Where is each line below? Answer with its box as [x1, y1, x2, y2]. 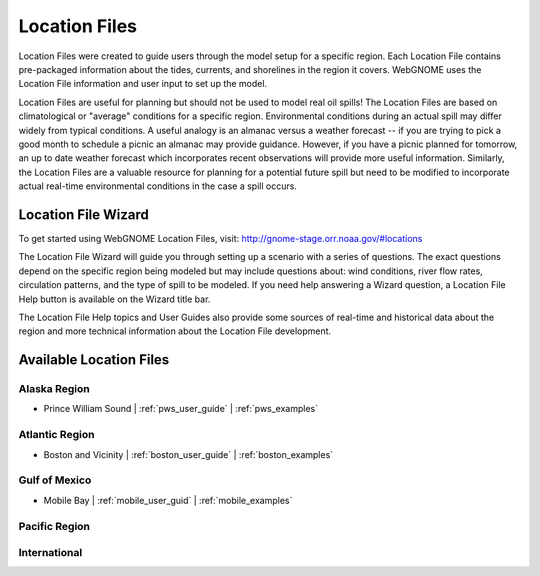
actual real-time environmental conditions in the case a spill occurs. [18, 180, 297, 192]
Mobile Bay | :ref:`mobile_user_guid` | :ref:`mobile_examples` [43, 494, 293, 506]
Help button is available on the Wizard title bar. [18, 293, 211, 305]
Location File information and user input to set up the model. [18, 78, 268, 90]
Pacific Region [18, 519, 90, 533]
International [18, 546, 83, 560]
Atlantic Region [18, 428, 95, 442]
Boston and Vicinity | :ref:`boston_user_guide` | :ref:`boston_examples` [43, 448, 334, 460]
